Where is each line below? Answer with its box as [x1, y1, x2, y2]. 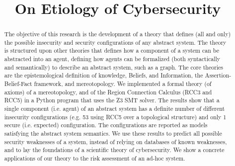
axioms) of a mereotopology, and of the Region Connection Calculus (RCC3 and [4, 87, 212, 96]
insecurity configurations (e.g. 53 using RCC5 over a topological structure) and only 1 [4, 112, 227, 121]
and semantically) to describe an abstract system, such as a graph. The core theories [4, 63, 224, 71]
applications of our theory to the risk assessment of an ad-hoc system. [4, 154, 185, 163]
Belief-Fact [4, 80, 32, 88]
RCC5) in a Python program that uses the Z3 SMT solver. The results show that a [4, 96, 220, 104]
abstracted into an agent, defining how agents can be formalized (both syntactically [4, 55, 221, 63]
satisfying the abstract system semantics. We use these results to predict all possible [4, 129, 222, 138]
